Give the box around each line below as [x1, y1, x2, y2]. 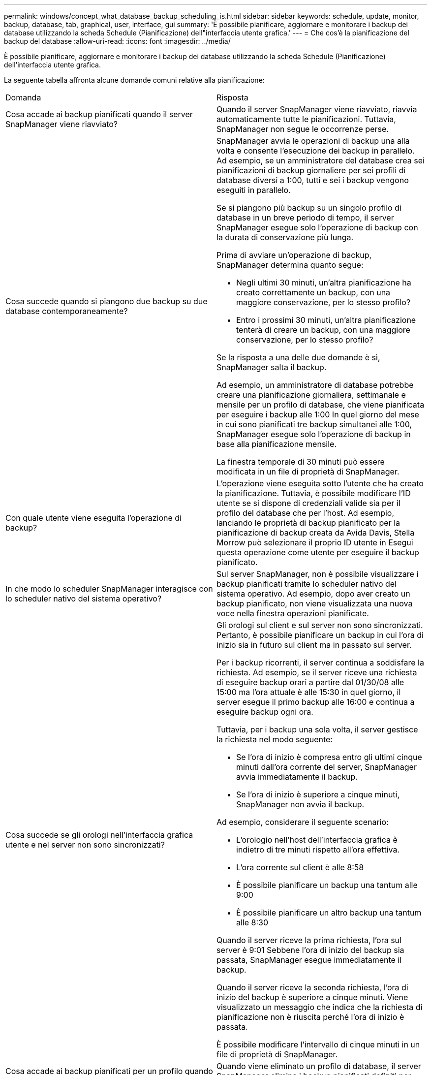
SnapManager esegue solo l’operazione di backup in [216, 429, 411, 439]
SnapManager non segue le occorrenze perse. [216, 124, 389, 134]
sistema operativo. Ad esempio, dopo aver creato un [216, 589, 410, 599]
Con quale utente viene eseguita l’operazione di [5, 513, 182, 523]
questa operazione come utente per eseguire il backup [216, 547, 419, 557]
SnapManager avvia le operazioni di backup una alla [216, 136, 410, 146]
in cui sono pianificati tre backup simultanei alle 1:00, [216, 419, 412, 429]
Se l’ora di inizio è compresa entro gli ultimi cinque [236, 752, 422, 762]
